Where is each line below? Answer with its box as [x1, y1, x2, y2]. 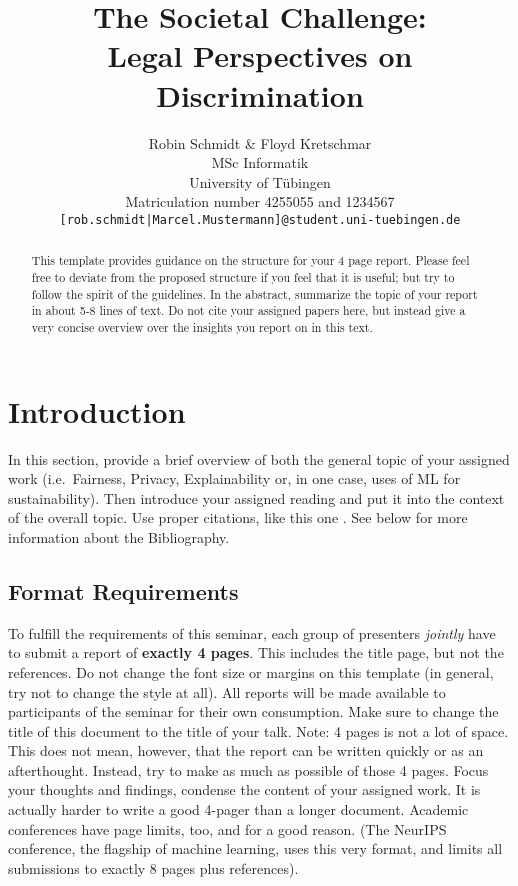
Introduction [8, 390, 186, 431]
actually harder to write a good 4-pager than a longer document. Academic [8, 799, 469, 820]
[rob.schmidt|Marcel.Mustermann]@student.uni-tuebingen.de [59, 212, 461, 227]
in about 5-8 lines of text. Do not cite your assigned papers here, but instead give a [31, 302, 466, 319]
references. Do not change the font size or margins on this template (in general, [8, 661, 494, 682]
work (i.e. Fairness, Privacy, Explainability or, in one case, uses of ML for [8, 468, 461, 489]
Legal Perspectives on [107, 35, 413, 76]
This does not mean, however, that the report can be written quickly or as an [8, 740, 484, 761]
